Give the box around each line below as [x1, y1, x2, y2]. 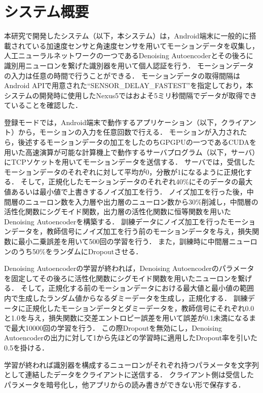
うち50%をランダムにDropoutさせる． [18, 246, 143, 256]
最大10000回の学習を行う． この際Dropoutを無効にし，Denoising [11, 322, 222, 333]
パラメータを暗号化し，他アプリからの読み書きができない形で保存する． [4, 379, 245, 389]
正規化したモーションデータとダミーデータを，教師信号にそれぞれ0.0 [25, 302, 254, 313]
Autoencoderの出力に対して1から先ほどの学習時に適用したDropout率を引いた [4, 332, 257, 343]
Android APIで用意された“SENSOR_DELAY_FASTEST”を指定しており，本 [4, 80, 253, 91]
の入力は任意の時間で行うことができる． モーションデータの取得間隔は [4, 70, 241, 81]
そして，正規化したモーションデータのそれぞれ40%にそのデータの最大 [20, 176, 253, 187]
